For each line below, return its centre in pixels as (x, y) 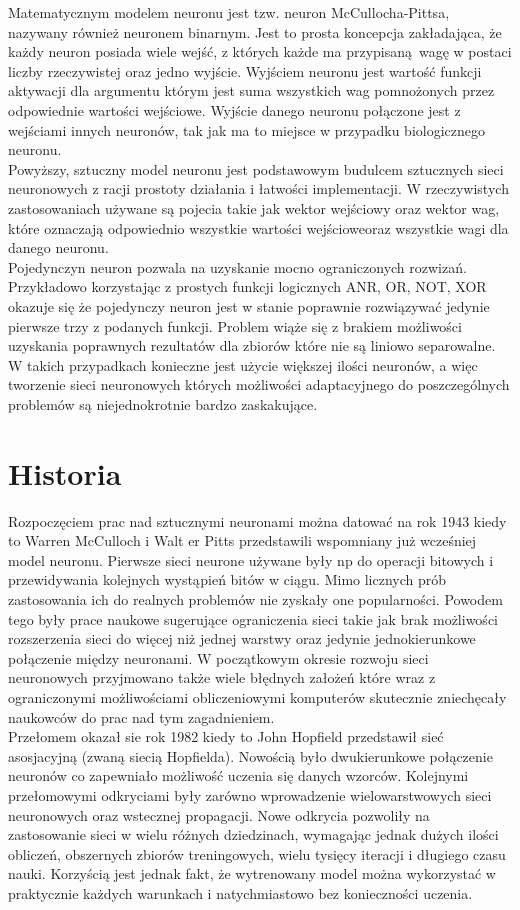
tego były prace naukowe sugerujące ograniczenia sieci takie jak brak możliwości (253, 618)
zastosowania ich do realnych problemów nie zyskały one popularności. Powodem (255, 598)
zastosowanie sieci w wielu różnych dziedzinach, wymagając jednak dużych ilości (253, 834)
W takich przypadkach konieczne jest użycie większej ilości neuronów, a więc (243, 364)
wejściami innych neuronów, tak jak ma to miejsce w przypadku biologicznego (246, 129)
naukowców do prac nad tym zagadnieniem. (141, 716)
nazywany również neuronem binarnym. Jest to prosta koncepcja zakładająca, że (255, 31)
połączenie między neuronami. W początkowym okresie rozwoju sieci (218, 657)
